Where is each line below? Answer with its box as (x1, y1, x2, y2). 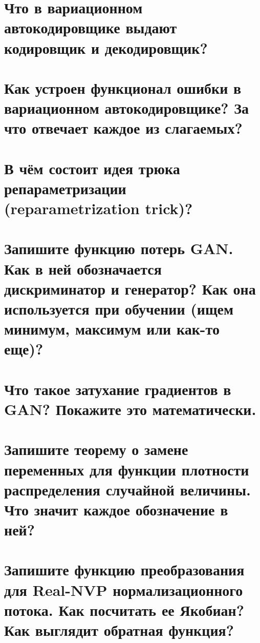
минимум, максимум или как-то (4, 318, 220, 339)
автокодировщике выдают (4, 17, 177, 38)
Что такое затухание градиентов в (4, 378, 231, 399)
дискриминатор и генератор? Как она (4, 278, 256, 299)
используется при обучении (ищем (4, 298, 234, 319)
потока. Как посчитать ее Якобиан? (4, 599, 244, 620)
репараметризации (4, 177, 126, 198)
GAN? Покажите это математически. (4, 398, 256, 419)
